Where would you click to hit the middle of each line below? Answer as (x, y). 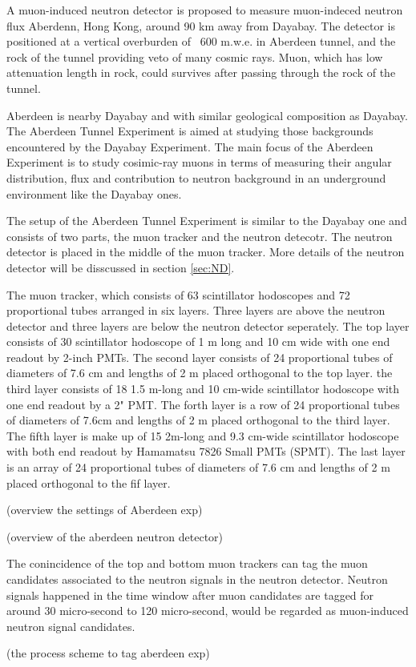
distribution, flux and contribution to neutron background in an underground (196, 177)
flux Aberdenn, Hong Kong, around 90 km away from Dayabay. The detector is (201, 25)
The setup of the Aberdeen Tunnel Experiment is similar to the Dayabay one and (207, 221)
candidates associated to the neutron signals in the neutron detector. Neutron (197, 579)
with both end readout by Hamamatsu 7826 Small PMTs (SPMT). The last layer (206, 451)
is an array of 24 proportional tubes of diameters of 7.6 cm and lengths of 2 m (198, 467)
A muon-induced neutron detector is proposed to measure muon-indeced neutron (205, 10)
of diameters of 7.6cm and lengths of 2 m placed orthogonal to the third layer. (198, 420)
